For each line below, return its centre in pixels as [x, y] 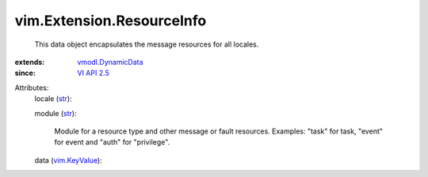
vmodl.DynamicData [110, 62]
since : [25, 73]
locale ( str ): [53, 99]
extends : [30, 62]
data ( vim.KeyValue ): [68, 160]
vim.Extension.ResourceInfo [111, 21]
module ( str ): [55, 113]
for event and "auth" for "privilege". [112, 142]
